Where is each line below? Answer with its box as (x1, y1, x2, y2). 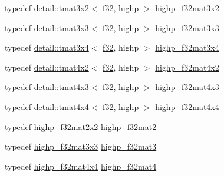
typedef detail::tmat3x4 (5, 41, 89, 54)
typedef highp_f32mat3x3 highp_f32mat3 (5, 140, 157, 152)
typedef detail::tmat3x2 (5, 2, 89, 14)
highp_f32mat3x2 (155, 2, 219, 14)
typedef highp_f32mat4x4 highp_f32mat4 (5, 160, 157, 172)
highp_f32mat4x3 (155, 81, 219, 93)
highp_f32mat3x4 (155, 41, 219, 54)
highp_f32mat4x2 (155, 61, 219, 73)
